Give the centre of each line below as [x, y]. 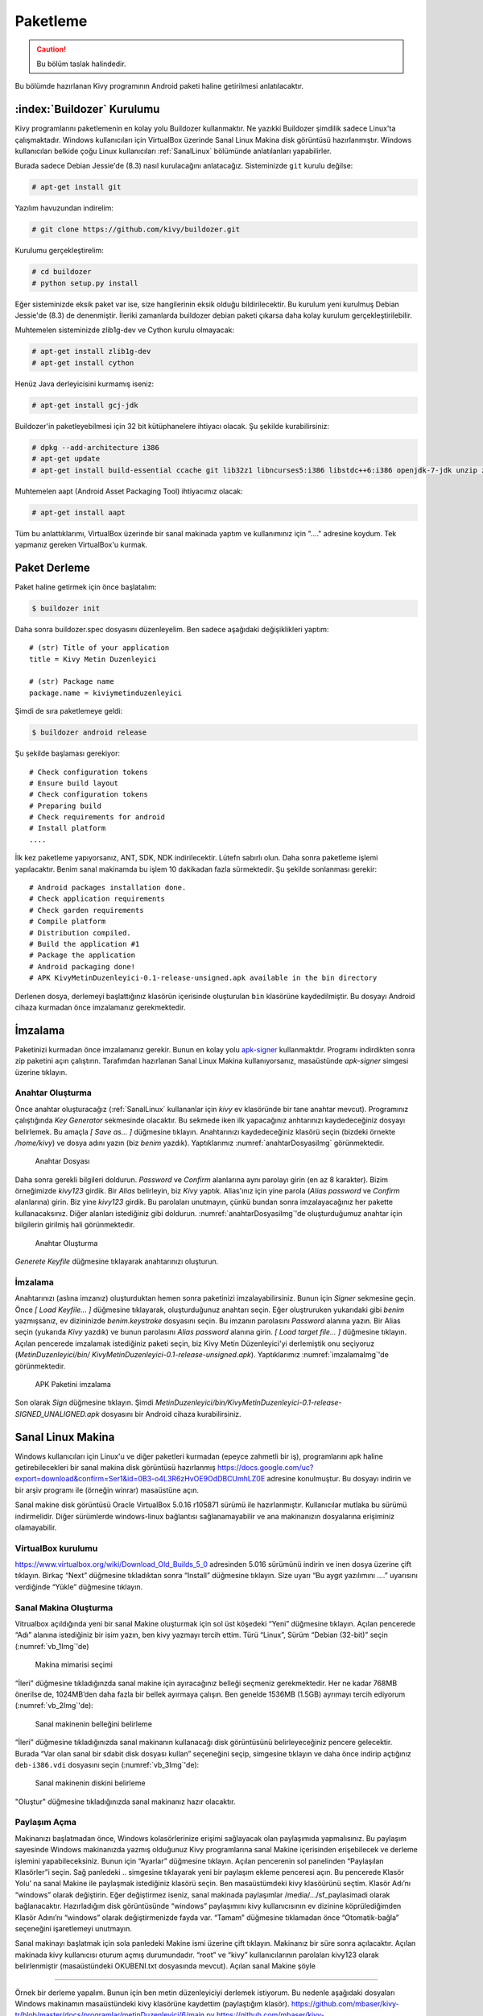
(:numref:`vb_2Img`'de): [54, 1706]
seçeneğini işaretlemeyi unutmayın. [73, 1928]
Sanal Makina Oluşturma [64, 1607]
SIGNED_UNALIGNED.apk [57, 1414]
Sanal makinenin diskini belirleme [90, 1783]
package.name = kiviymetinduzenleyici [106, 693]
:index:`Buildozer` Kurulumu [87, 109]
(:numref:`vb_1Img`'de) [52, 1646]
